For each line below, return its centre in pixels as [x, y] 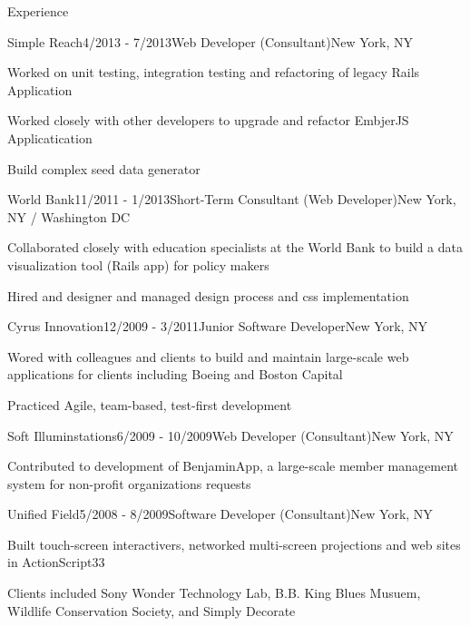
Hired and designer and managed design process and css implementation [208, 295]
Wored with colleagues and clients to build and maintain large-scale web [208, 356]
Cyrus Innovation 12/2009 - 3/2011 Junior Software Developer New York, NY [218, 326]
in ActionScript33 [56, 562]
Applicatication [50, 137]
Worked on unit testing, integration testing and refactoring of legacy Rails [214, 72]
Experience [38, 11]
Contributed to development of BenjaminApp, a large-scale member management [233, 466]
